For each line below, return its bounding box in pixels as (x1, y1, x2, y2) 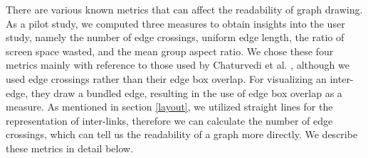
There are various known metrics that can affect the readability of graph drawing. (6, 2, 363, 16)
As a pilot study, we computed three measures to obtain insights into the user (6, 16, 345, 30)
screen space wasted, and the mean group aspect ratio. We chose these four (6, 43, 334, 58)
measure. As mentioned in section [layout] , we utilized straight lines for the (6, 99, 333, 114)
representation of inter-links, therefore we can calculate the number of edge (6, 113, 333, 128)
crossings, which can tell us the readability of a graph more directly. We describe (6, 127, 358, 142)
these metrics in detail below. (6, 140, 134, 155)
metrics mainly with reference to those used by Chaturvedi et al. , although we (6, 57, 349, 72)
